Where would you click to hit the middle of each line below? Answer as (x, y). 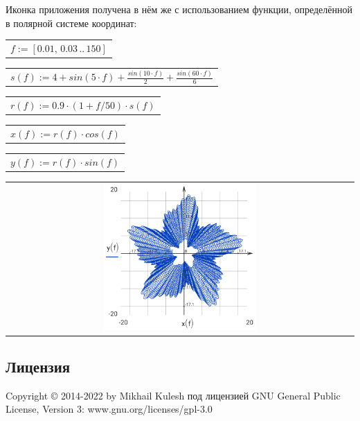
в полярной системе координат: (71, 23)
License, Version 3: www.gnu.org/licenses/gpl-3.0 (109, 409)
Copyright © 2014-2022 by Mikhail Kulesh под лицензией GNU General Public (173, 395)
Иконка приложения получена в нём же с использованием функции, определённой (179, 9)
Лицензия (38, 367)
